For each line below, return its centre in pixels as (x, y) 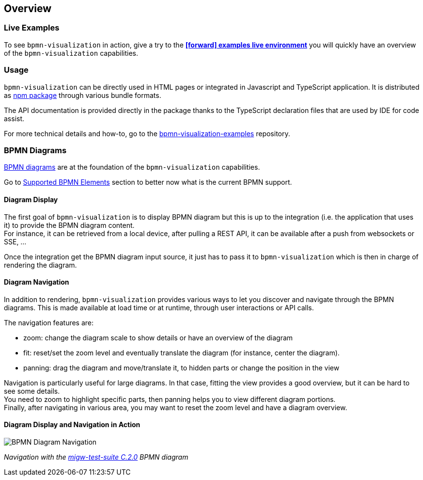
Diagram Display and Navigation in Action (72, 425)
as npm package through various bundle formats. (83, 95)
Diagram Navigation (37, 282)
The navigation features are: (49, 322)
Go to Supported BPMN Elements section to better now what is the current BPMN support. (148, 182)
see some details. (32, 391)
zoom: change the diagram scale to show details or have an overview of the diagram (158, 337)
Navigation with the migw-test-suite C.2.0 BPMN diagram (96, 457)
